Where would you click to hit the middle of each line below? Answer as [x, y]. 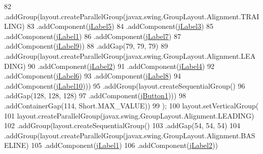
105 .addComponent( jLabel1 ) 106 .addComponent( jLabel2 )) [124, 145]
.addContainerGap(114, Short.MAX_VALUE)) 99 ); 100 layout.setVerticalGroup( [131, 105]
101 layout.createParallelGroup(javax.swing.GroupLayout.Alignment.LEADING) [129, 115]
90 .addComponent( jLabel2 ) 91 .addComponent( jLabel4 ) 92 [121, 66]
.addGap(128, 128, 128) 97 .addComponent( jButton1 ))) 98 [95, 95]
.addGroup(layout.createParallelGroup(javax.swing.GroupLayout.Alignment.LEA [130, 55]
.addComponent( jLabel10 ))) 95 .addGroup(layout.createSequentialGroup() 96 [125, 85]
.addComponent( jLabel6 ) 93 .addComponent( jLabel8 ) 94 [92, 76]
